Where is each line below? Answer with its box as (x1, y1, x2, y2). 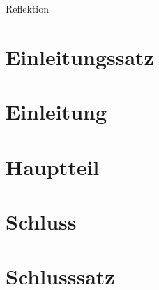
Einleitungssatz (6, 42, 154, 71)
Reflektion (6, 1, 50, 15)
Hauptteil (6, 152, 100, 181)
